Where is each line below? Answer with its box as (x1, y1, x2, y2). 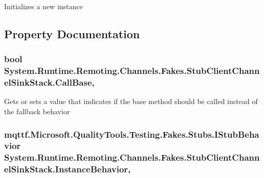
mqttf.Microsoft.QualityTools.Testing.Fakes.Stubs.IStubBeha (4, 128, 259, 140)
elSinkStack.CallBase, (4, 76, 95, 89)
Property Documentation (4, 26, 140, 41)
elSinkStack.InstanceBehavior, (4, 163, 131, 175)
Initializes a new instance (4, 1, 83, 11)
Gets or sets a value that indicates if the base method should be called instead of (4, 96, 258, 107)
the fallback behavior (4, 106, 70, 117)
